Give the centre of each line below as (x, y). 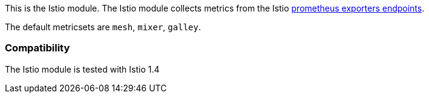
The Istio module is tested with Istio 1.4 (82, 69)
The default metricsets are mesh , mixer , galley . (103, 27)
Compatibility (38, 48)
